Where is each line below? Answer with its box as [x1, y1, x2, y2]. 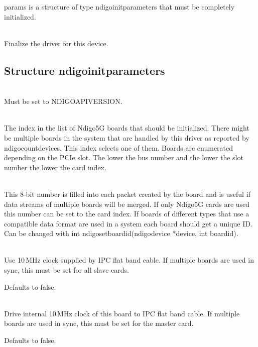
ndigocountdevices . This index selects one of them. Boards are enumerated [4, 142, 233, 153]
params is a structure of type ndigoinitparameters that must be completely [4, 2, 235, 12]
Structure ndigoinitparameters [4, 62, 165, 78]
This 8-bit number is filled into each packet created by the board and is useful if [4, 188, 250, 199]
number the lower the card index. [4, 162, 106, 172]
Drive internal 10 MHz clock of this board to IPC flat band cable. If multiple [4, 308, 240, 318]
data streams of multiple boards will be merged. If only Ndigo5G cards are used [4, 198, 250, 209]
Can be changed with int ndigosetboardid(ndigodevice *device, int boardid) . [4, 228, 238, 239]
